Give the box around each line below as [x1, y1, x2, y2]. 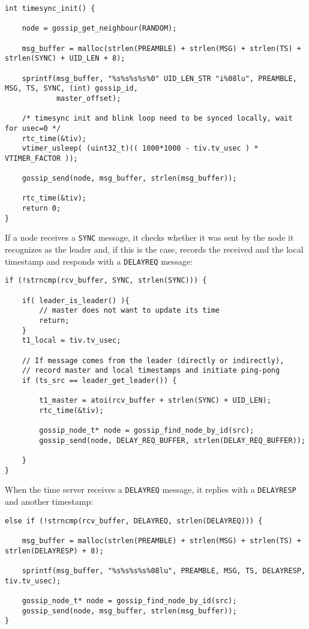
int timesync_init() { [5, 4, 95, 13]
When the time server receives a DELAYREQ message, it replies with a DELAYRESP [5, 483, 296, 496]
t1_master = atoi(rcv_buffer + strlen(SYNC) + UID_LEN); [39, 396, 271, 405]
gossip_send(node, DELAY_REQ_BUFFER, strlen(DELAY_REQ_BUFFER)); [39, 436, 306, 445]
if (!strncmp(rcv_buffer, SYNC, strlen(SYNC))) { [5, 276, 207, 285]
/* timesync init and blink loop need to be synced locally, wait [22, 114, 293, 123]
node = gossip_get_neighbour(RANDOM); [22, 24, 177, 33]
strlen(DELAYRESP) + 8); [5, 546, 104, 555]
